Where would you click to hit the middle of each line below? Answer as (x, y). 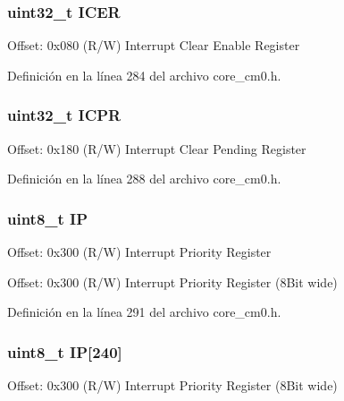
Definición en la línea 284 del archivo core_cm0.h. (144, 75)
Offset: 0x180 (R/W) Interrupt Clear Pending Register (157, 148)
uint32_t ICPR (64, 115)
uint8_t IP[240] (65, 351)
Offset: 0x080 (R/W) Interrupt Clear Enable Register (154, 45)
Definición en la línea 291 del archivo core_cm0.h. (144, 312)
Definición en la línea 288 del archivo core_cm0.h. (144, 179)
